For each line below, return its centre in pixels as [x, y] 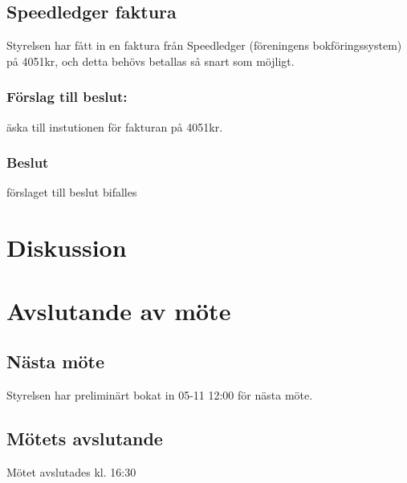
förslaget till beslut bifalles [72, 192]
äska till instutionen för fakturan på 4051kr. [115, 126]
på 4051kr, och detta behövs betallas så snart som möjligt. [151, 61]
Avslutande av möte [119, 310]
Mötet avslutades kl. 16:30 [71, 471]
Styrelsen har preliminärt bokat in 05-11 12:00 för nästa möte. [160, 394]
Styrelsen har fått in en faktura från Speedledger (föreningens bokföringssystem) [204, 45]
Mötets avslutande [85, 438]
